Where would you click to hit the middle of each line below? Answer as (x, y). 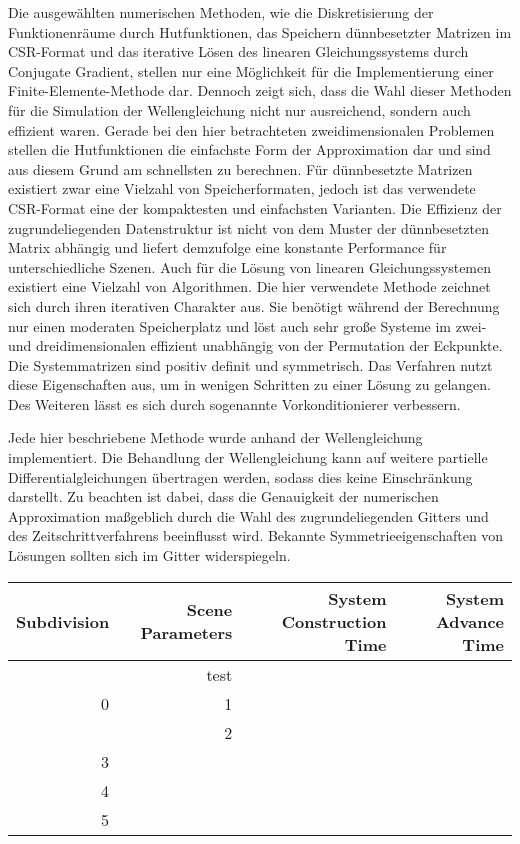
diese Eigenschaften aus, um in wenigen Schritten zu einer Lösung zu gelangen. (249, 384)
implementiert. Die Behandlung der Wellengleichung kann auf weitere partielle (248, 457)
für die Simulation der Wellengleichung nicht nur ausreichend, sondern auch (239, 109)
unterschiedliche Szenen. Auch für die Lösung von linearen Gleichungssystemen (250, 266)
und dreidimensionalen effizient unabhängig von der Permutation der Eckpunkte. (255, 345)
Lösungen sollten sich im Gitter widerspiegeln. (149, 555)
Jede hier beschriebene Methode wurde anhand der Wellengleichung (215, 437)
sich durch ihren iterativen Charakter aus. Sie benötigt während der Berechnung (254, 305)
